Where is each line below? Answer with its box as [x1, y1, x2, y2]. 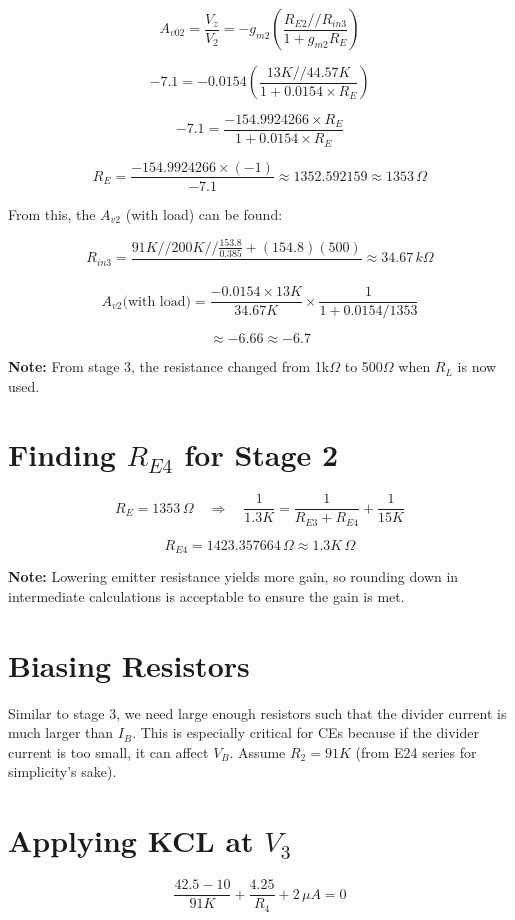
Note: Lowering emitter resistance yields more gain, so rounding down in [8, 566, 459, 587]
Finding [8, 434, 116, 475]
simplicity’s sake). [8, 761, 117, 782]
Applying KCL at [8, 820, 254, 861]
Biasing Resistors [8, 644, 250, 685]
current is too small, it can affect [8, 741, 209, 762]
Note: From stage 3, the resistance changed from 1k [8, 356, 330, 377]
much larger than [8, 722, 114, 743]
